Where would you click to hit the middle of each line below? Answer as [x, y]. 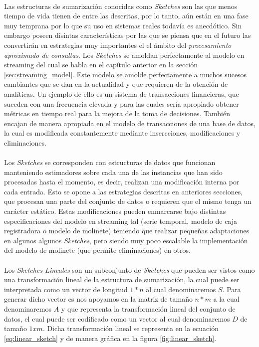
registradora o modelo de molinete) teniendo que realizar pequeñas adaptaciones [127, 231]
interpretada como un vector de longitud [66, 289]
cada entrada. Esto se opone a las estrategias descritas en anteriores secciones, [124, 191]
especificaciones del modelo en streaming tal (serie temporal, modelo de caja [121, 221]
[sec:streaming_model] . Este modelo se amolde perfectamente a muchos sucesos [126, 74]
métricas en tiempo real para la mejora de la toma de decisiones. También [117, 113]
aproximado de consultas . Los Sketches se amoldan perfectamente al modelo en [124, 55]
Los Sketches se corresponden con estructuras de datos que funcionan [110, 162]
